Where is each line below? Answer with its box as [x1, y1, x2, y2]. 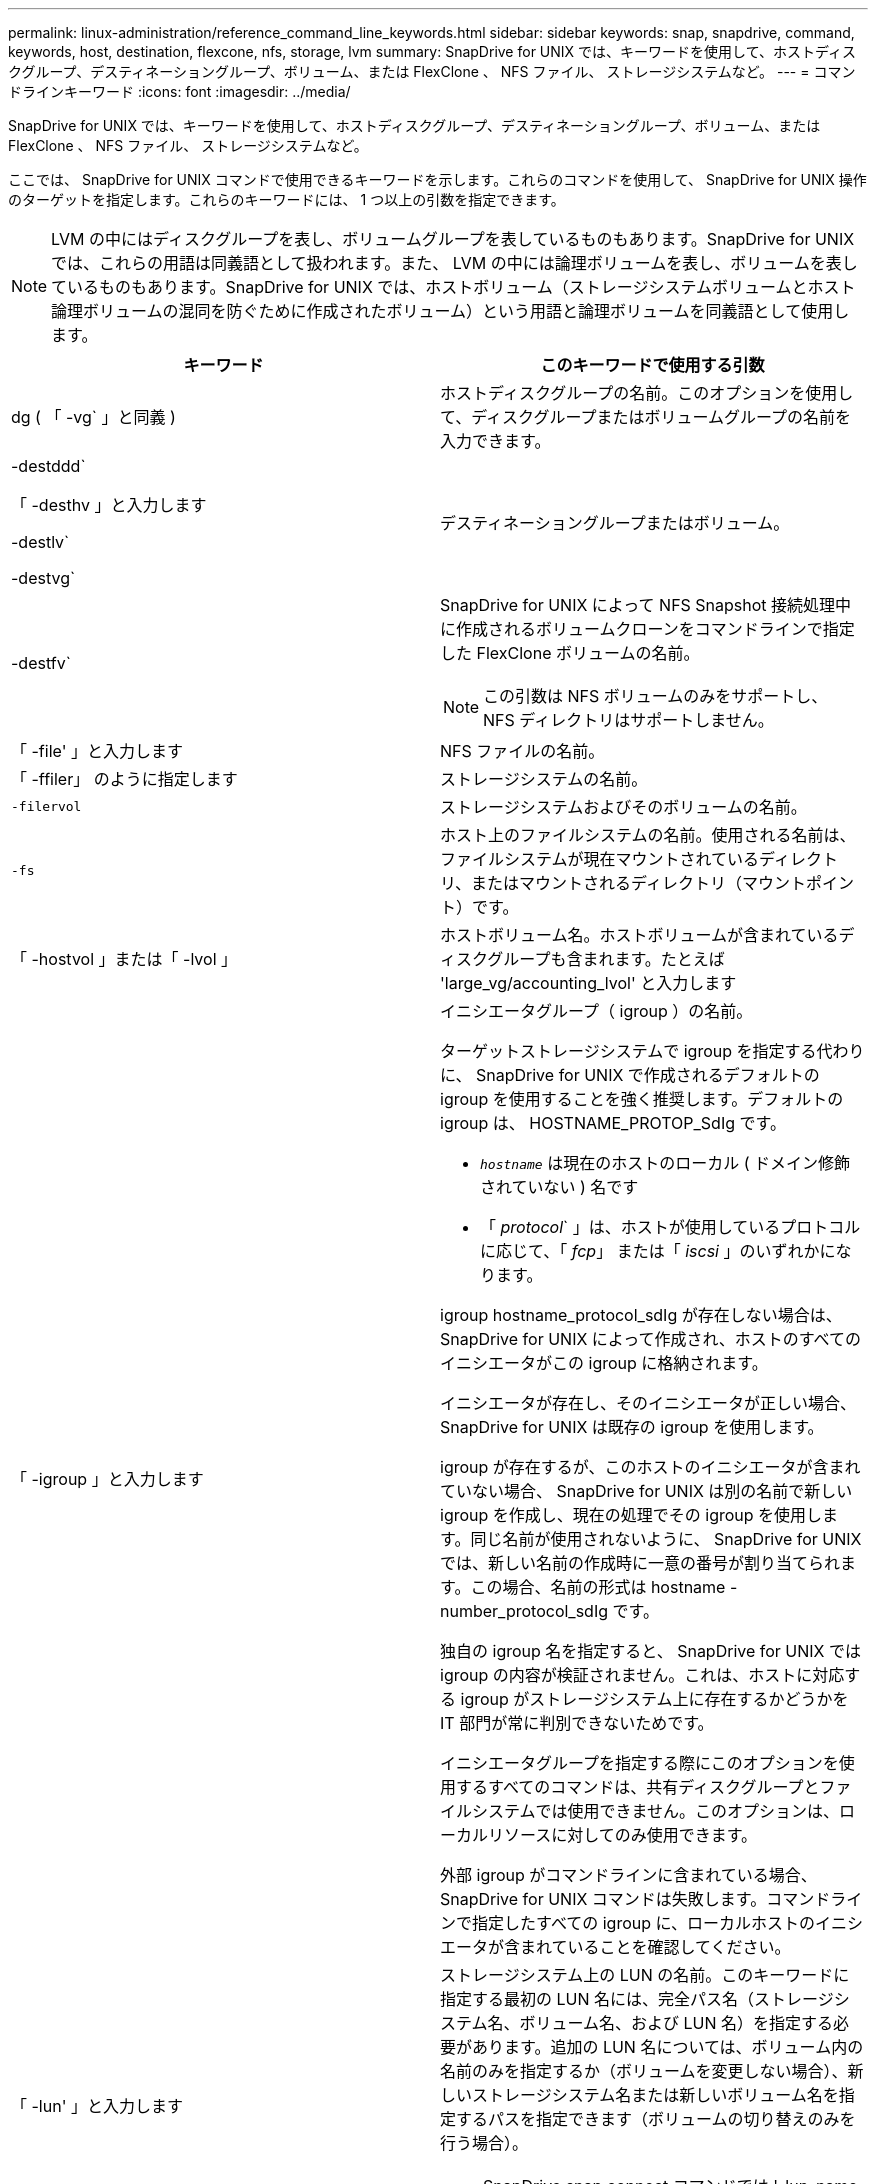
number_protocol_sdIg [440, 1601, 608, 1621]
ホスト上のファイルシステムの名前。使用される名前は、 [440, 825, 856, 845]
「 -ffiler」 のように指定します [11, 769, 238, 789]
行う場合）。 [440, 2133, 529, 2153]
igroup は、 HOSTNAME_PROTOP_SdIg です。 [440, 1113, 786, 1133]
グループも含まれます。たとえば [487, 949, 725, 969]
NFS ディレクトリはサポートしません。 [483, 710, 774, 730]
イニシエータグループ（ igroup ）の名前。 [440, 1001, 753, 1021]
